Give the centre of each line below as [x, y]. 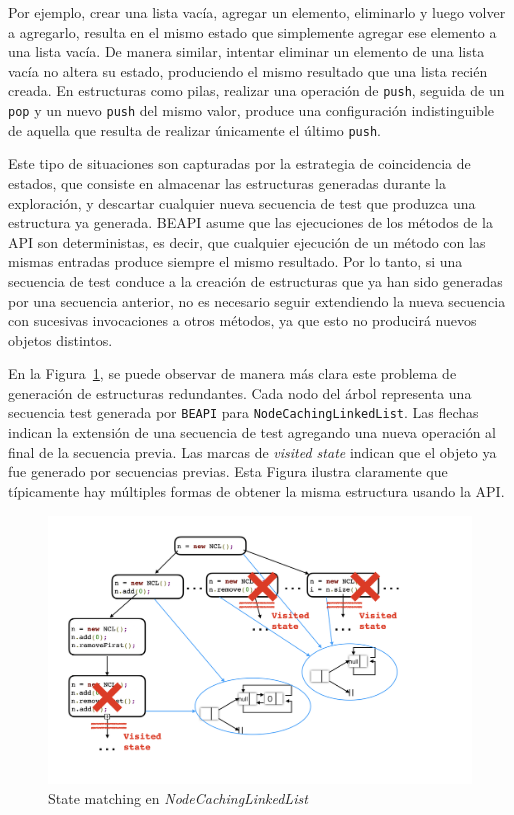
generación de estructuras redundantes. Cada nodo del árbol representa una [240, 392]
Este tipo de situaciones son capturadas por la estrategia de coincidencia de [239, 163]
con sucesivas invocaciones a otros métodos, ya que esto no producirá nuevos [242, 320]
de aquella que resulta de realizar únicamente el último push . [194, 129]
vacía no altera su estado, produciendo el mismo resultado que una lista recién [248, 70]
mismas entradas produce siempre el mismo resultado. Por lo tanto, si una [235, 261]
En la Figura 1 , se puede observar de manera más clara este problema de [232, 373]
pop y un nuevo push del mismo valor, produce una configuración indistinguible [251, 110]
